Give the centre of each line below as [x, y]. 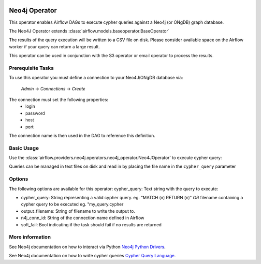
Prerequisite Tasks [31, 68]
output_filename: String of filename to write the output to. [78, 211]
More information [30, 237]
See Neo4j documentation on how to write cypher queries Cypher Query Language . [92, 256]
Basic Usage [24, 148]
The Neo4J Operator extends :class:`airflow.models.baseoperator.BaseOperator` [89, 31]
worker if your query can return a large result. [54, 46]
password [35, 113]
